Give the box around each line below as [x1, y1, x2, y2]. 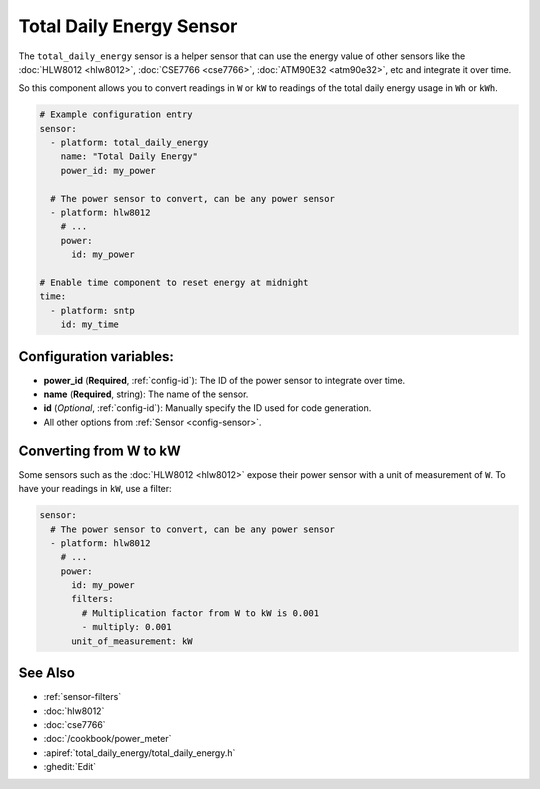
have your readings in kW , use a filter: [18, 483, 172, 495]
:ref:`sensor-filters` [43, 691, 122, 703]
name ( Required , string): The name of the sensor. [43, 388, 249, 400]
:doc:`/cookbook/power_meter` [43, 733, 172, 745]
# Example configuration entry [39, 109, 194, 120]
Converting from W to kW [18, 442, 181, 459]
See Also [18, 665, 75, 682]
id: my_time [60, 319, 120, 330]
